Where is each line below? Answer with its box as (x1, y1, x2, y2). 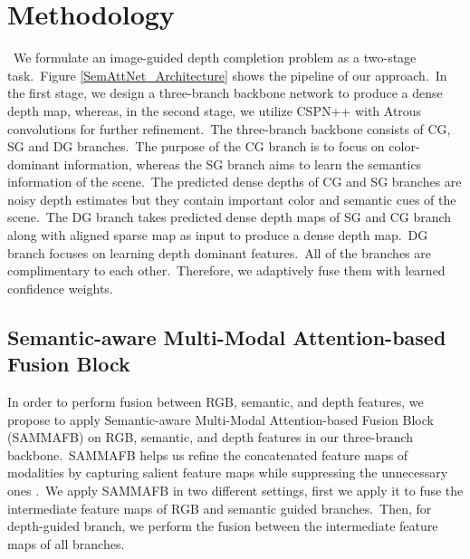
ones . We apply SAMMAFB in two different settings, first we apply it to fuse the (7, 481, 464, 499)
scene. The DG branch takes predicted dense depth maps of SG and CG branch (7, 207, 452, 226)
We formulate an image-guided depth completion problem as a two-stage (13, 48, 417, 67)
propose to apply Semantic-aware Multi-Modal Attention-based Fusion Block (7, 410, 434, 429)
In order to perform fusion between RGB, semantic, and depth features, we (7, 392, 424, 411)
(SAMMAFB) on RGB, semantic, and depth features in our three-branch (7, 428, 414, 447)
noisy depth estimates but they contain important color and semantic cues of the (7, 189, 456, 208)
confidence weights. (7, 278, 113, 297)
